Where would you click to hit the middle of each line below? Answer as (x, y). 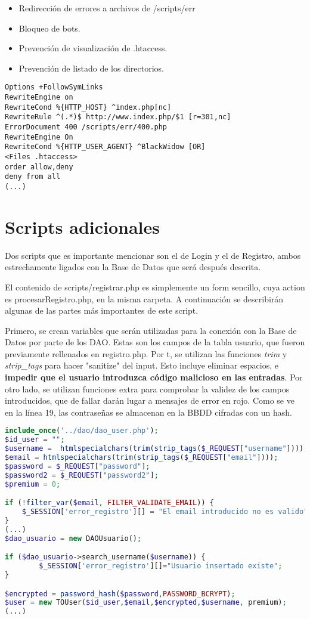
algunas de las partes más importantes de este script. (102, 310)
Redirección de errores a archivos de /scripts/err (107, 8)
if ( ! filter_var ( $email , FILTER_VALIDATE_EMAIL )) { (109, 503)
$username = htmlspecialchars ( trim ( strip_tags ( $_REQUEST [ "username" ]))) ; (156, 449)
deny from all (33, 177)
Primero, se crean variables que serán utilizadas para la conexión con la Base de (151, 330)
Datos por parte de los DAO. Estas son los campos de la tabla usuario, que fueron (155, 342)
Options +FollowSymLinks (54, 87)
